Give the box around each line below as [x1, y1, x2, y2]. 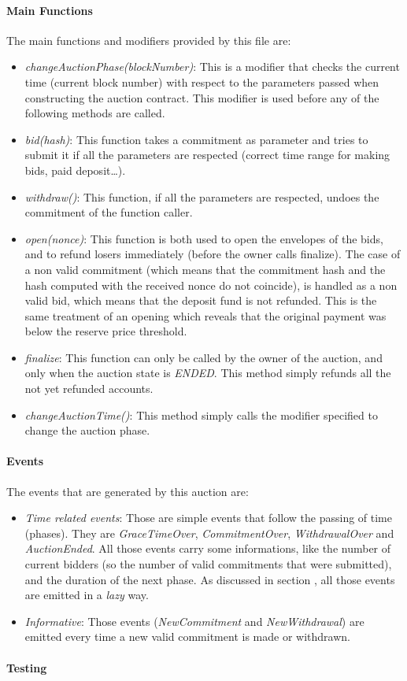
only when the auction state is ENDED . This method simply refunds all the [24, 365, 391, 381]
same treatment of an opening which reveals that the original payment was [24, 307, 387, 324]
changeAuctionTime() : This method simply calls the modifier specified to [24, 406, 378, 423]
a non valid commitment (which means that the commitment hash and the [24, 261, 386, 277]
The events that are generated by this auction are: [6, 483, 249, 499]
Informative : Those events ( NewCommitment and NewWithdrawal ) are [24, 613, 364, 629]
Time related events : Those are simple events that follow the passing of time [24, 509, 392, 526]
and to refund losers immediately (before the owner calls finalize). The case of [24, 246, 401, 262]
